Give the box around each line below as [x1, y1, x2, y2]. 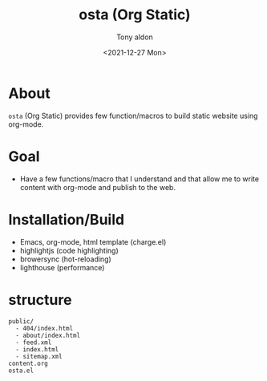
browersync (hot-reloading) [19, 254, 112, 264]
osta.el [8, 367, 34, 375]
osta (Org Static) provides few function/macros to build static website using [8, 111, 258, 120]
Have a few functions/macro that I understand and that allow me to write [19, 174, 259, 184]
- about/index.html [15, 331, 81, 339]
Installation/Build [8, 210, 125, 229]
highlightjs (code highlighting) [19, 245, 119, 255]
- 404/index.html [15, 324, 74, 332]
